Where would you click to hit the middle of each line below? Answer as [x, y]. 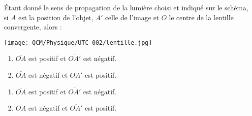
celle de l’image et [132, 17]
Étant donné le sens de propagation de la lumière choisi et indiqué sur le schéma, [126, 7]
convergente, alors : [33, 27]
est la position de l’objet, [56, 17]
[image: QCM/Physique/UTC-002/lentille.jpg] [78, 43]
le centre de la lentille [201, 17]
